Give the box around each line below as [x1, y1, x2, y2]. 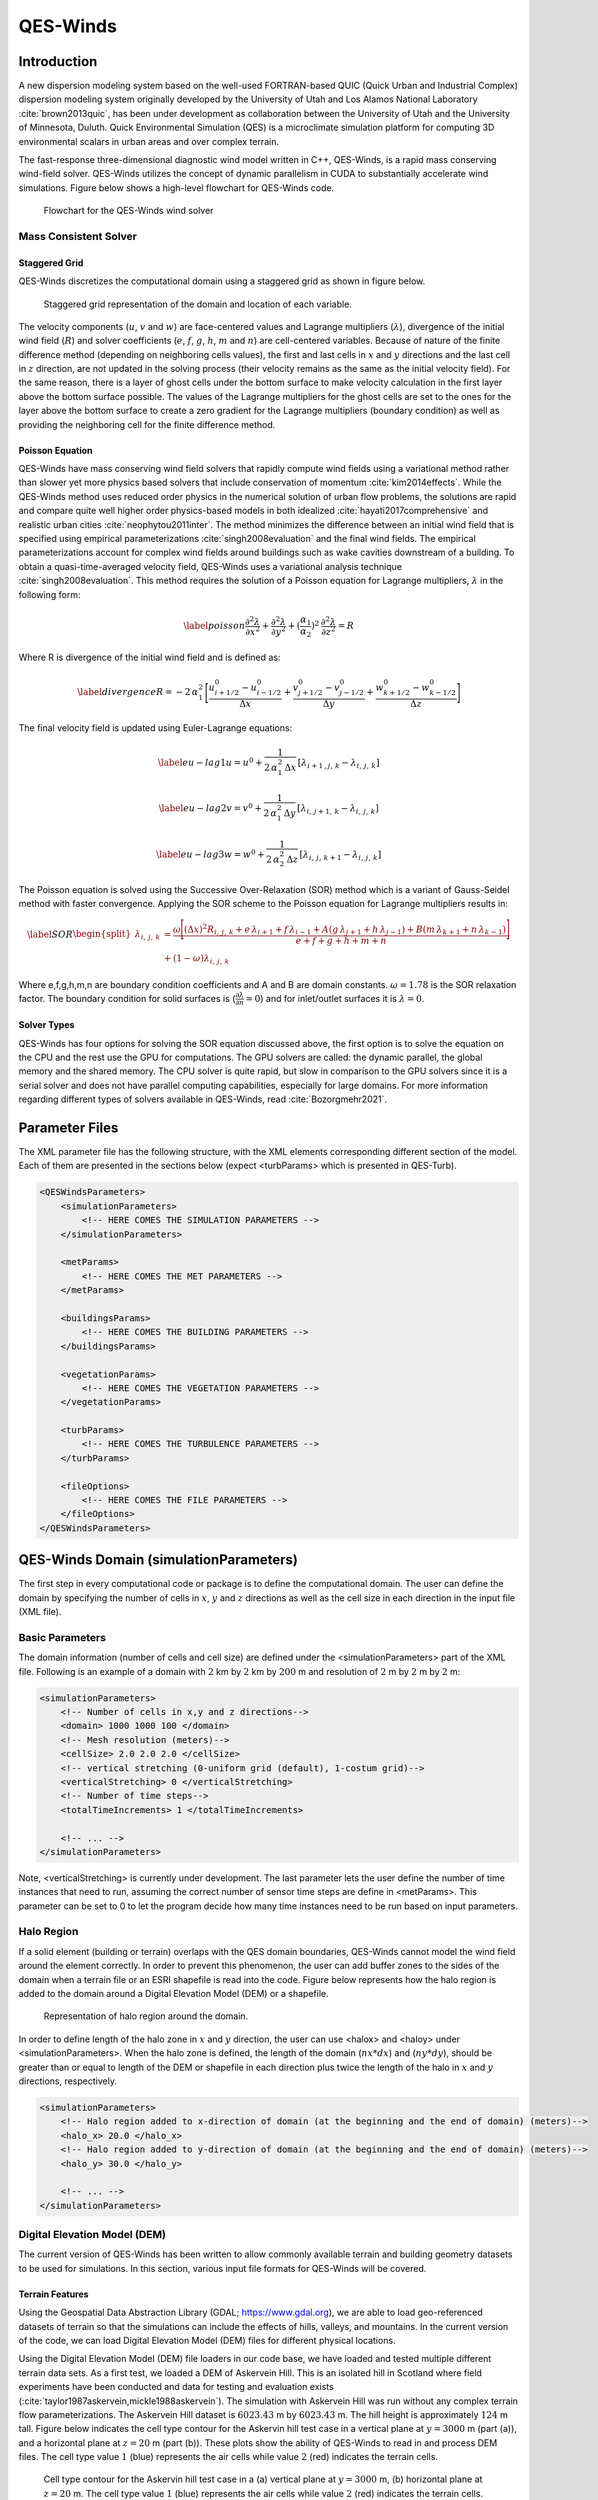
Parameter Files [18, 1119, 119, 1136]
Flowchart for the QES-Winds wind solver [43, 205, 214, 217]
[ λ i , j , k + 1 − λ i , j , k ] [299, 848, 382, 862]
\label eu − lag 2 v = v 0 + [158, 801, 262, 814]
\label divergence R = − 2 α [76, 686, 199, 698]
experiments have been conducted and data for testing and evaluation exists [18, 2381, 334, 2393]
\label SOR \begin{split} [26, 928, 132, 940]
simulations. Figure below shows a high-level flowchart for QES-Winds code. [18, 181, 335, 194]
